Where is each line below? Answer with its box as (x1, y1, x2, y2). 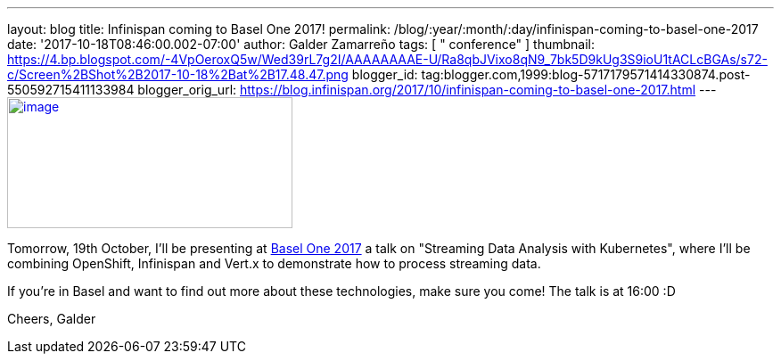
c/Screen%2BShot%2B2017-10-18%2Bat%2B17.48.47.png (7, 67, 349, 82)
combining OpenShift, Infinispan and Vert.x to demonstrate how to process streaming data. (7, 256, 541, 271)
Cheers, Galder (7, 311, 96, 326)
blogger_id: (351, 67, 418, 82)
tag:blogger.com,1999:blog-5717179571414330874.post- (421, 67, 751, 82)
